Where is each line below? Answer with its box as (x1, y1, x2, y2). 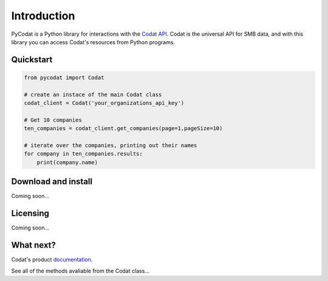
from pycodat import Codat (24, 74, 104, 81)
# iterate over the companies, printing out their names (24, 142, 197, 149)
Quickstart (11, 55, 53, 65)
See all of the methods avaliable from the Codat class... (11, 267, 150, 274)
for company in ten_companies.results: (24, 150, 143, 157)
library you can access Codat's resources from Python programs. (11, 38, 176, 45)
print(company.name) (36, 159, 98, 166)
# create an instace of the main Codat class (24, 91, 162, 98)
